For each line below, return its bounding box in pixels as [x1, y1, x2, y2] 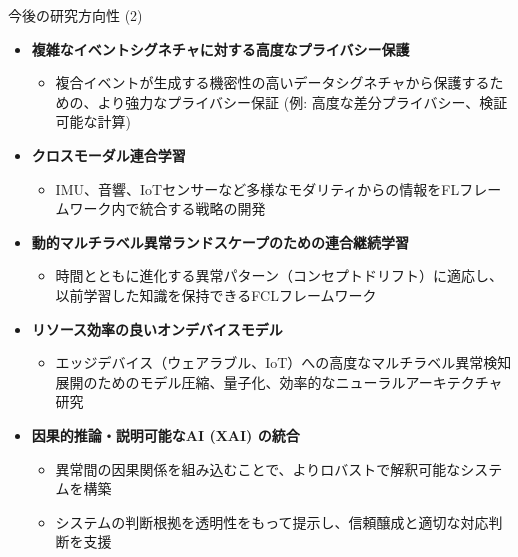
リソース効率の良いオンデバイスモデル [31, 318, 283, 339]
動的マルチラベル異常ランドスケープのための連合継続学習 [31, 231, 409, 252]
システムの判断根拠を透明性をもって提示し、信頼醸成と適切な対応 [55, 511, 489, 532]
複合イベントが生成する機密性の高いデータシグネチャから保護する [55, 72, 490, 93]
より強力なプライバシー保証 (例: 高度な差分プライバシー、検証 [97, 91, 508, 112]
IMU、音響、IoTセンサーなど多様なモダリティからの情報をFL [55, 178, 460, 199]
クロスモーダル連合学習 [31, 144, 186, 165]
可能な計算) [55, 111, 132, 132]
